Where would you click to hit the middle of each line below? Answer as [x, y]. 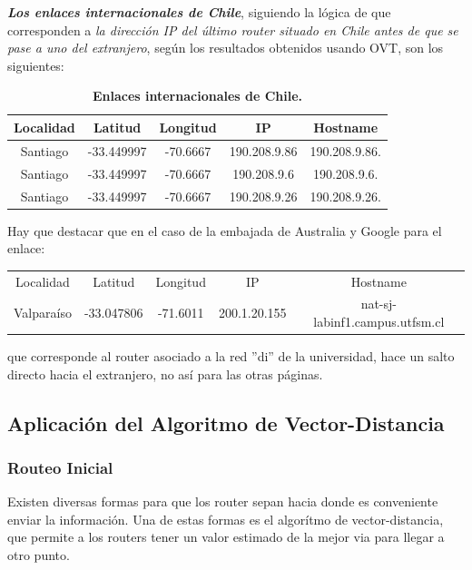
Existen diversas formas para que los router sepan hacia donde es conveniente [223, 501]
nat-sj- [379, 304]
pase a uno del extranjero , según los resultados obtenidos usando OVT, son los [226, 48]
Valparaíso [43, 313]
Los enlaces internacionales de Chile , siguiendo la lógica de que [199, 12]
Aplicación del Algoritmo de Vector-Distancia [226, 423]
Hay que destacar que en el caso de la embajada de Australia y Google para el [225, 230]
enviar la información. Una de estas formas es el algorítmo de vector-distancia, [226, 519]
